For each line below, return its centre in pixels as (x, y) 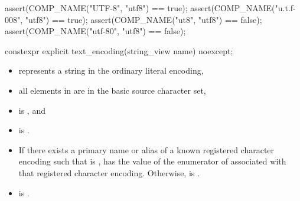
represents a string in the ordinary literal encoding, (111, 70)
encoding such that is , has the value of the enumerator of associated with (152, 161)
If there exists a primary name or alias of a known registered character (146, 149)
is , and (32, 110)
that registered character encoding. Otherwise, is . (109, 172)
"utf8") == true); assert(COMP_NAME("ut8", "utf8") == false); (144, 19)
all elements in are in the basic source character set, (112, 90)
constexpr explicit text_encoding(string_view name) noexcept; (119, 50)
